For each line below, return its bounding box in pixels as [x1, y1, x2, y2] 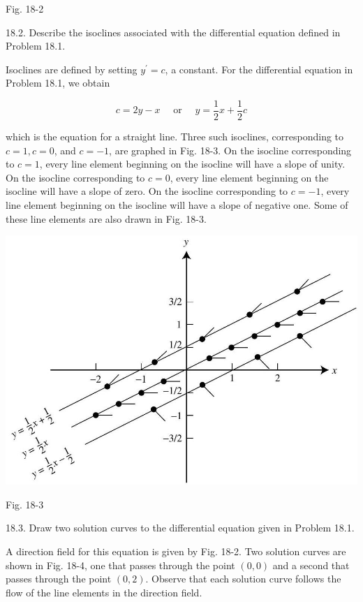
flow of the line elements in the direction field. [6, 585, 202, 599]
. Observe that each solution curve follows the [145, 571, 341, 586]
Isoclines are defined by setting [6, 61, 138, 76]
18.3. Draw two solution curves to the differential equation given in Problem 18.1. [6, 520, 355, 535]
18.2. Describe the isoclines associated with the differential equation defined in [6, 24, 341, 39]
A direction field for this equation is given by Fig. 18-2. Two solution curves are [6, 544, 346, 559]
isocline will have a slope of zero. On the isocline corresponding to [6, 184, 288, 198]
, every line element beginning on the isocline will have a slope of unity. [39, 156, 346, 171]
